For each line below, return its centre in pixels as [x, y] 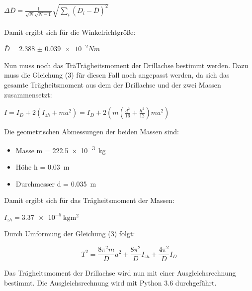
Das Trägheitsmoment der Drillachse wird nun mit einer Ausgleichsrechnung [120, 273]
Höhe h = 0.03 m [42, 166]
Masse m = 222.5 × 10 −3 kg [61, 149]
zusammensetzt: [28, 94]
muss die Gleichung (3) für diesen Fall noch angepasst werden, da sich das [117, 75]
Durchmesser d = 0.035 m [56, 183]
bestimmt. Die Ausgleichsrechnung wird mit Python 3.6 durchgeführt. [110, 282]
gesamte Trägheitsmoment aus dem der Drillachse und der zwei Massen [113, 84]
